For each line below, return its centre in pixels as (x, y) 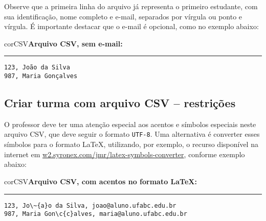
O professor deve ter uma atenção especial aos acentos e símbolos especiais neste (130, 124)
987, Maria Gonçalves (41, 76)
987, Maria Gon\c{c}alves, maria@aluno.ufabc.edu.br (96, 214)
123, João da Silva (37, 68)
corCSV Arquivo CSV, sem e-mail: (63, 43)
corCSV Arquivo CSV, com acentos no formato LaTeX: (101, 181)
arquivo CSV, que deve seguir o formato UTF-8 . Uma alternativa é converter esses (132, 134)
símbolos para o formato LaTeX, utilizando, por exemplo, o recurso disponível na (131, 144)
